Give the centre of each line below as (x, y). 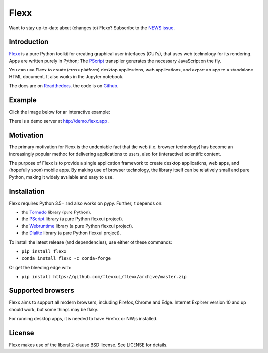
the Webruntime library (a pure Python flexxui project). (77, 226)
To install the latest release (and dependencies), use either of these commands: (91, 242)
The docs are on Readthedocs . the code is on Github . (64, 86)
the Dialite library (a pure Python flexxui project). (71, 233)
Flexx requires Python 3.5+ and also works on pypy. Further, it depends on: (86, 203)
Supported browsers (42, 291)
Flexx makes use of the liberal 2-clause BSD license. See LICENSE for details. (89, 345)
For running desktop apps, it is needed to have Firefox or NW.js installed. (83, 318)
